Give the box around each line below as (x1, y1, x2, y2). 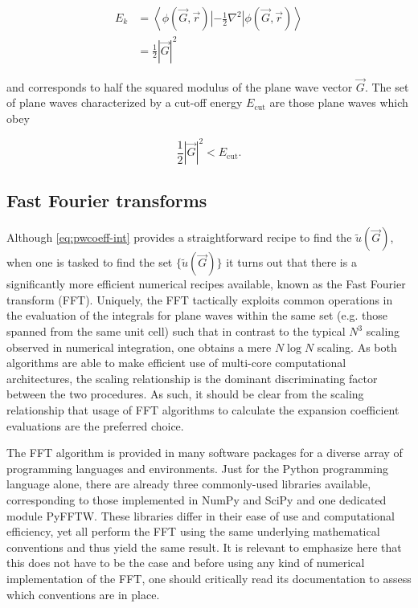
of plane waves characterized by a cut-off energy (6, 94, 243, 111)
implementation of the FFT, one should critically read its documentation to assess (6, 569, 412, 586)
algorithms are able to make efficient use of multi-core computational (6, 354, 346, 371)
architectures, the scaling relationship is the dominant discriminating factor (6, 369, 378, 386)
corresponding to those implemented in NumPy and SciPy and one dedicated (6, 491, 387, 508)
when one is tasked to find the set (6, 254, 173, 271)
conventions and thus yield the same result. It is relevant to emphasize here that (6, 538, 402, 555)
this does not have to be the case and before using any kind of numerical (6, 554, 365, 571)
